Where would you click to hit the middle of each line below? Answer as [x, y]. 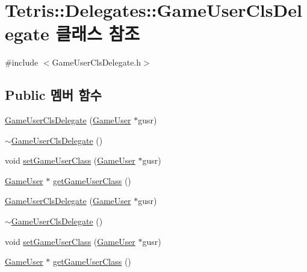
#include [22, 62]
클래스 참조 [98, 33]
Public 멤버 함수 [53, 95]
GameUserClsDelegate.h [97, 62]
